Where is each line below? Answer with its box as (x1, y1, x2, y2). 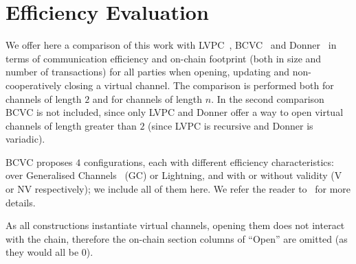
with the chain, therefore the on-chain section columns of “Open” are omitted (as (5, 231, 348, 245)
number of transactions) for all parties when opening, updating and (5, 64, 290, 79)
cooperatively (5, 77, 62, 92)
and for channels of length (92, 91, 203, 106)
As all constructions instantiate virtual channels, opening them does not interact (5, 218, 345, 232)
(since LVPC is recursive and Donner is (148, 118, 313, 132)
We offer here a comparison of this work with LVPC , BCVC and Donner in (5, 38, 337, 52)
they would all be (5, 245, 79, 259)
